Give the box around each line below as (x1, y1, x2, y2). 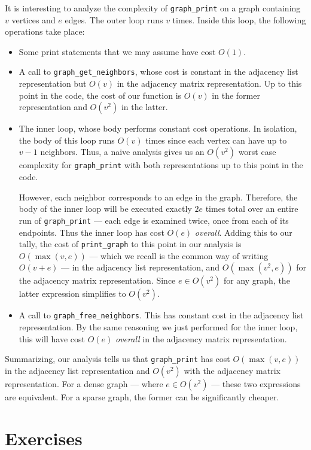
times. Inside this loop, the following (172, 13, 306, 26)
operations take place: (5, 25, 85, 38)
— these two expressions (211, 377, 301, 390)
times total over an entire (205, 202, 298, 215)
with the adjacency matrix (184, 364, 280, 376)
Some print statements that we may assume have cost (19, 45, 216, 57)
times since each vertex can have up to (145, 133, 287, 146)
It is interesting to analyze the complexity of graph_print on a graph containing (5, 2, 301, 14)
